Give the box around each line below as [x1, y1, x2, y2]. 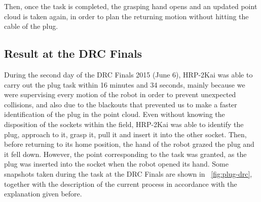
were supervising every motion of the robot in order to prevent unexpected [4, 89, 236, 100]
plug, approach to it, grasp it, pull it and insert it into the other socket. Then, [4, 129, 247, 139]
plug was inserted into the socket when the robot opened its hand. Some [4, 158, 229, 169]
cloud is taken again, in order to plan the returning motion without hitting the [4, 11, 249, 21]
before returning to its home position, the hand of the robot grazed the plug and [4, 139, 254, 149]
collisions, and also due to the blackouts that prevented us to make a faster [4, 99, 237, 109]
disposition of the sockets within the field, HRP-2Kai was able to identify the [4, 118, 244, 129]
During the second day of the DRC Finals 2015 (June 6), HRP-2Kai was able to [4, 69, 253, 79]
